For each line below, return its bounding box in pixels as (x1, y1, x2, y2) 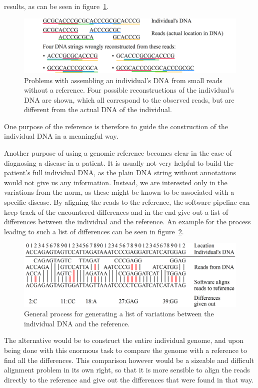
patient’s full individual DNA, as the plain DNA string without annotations (4, 167, 236, 178)
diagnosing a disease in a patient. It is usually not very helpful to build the (4, 157, 233, 168)
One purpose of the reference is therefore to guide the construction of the (4, 121, 228, 131)
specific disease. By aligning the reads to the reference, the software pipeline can (4, 197, 250, 207)
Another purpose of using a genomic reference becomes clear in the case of (4, 148, 232, 158)
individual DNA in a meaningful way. (4, 131, 118, 141)
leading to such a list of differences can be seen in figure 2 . (4, 226, 184, 236)
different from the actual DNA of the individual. (24, 104, 172, 115)
